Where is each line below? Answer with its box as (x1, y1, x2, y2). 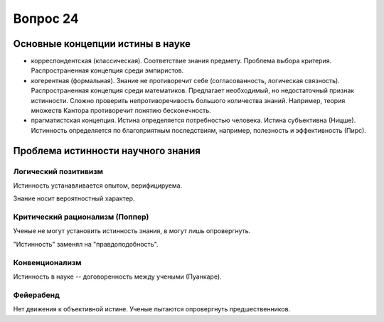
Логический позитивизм (13, 166, 103, 176)
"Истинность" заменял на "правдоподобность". (13, 240, 159, 248)
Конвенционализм (13, 257, 82, 267)
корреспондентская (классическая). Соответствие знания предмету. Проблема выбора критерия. (31, 57, 332, 65)
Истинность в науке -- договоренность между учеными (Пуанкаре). (13, 272, 222, 281)
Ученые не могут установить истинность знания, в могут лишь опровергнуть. (13, 227, 251, 235)
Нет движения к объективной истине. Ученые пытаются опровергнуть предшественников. (13, 305, 291, 313)
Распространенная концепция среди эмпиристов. (31, 66, 184, 75)
